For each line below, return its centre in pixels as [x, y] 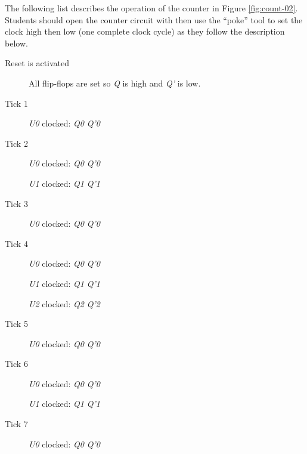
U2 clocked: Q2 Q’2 [64, 303]
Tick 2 [16, 143]
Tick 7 [16, 424]
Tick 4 [16, 243]
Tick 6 [16, 364]
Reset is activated [37, 63]
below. [16, 43]
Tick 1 [16, 103]
